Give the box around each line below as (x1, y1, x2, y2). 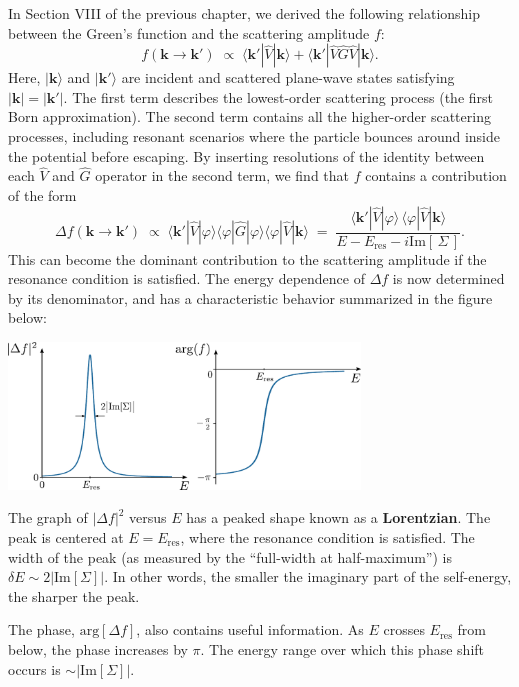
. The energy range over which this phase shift (200, 638, 485, 659)
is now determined (392, 268, 505, 289)
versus (129, 507, 167, 528)
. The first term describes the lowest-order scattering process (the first (63, 86, 493, 107)
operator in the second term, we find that (95, 165, 350, 186)
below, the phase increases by (8, 638, 188, 659)
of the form (8, 184, 77, 205)
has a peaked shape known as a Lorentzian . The (186, 507, 491, 528)
